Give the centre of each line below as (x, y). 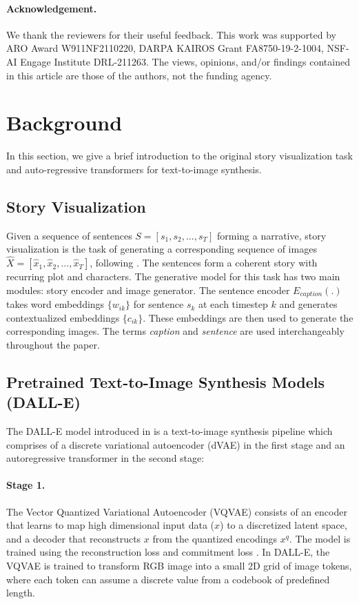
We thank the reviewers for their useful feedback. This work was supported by (171, 34)
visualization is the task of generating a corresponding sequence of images (162, 249)
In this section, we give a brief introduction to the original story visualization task (180, 156)
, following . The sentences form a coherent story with (204, 263)
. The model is (320, 538)
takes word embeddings (55, 304)
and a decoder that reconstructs (74, 538)
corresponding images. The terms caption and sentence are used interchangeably (175, 331)
